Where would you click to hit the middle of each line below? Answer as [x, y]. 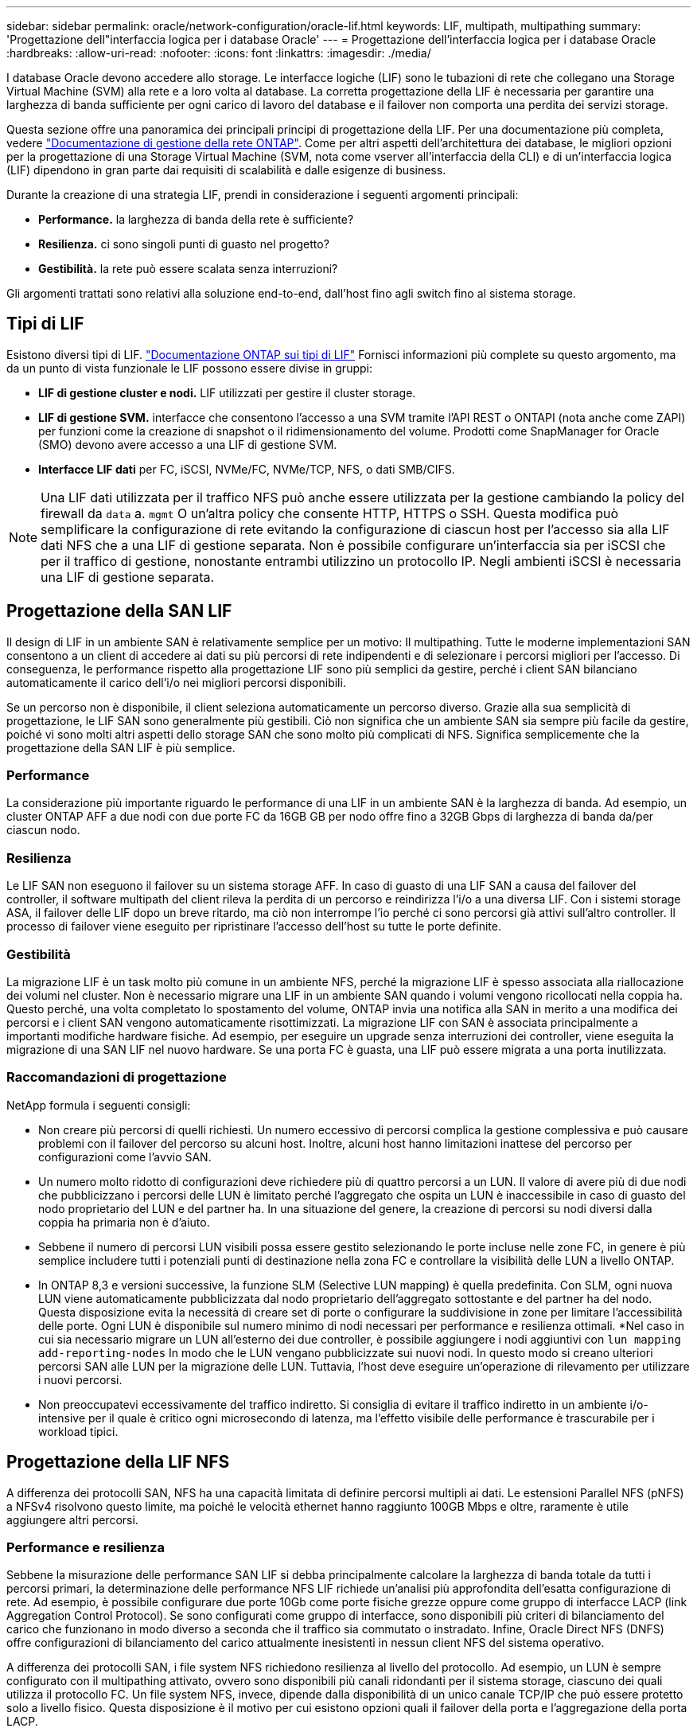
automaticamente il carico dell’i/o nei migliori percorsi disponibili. [176, 682]
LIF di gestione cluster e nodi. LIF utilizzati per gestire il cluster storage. [227, 392]
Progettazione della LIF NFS [118, 1462]
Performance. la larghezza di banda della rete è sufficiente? [196, 219]
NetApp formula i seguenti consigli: [99, 1105]
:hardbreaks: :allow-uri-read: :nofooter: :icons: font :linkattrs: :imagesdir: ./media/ [219, 53]
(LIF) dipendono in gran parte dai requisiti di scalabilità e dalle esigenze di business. [226, 170]
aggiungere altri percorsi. [72, 1519]
